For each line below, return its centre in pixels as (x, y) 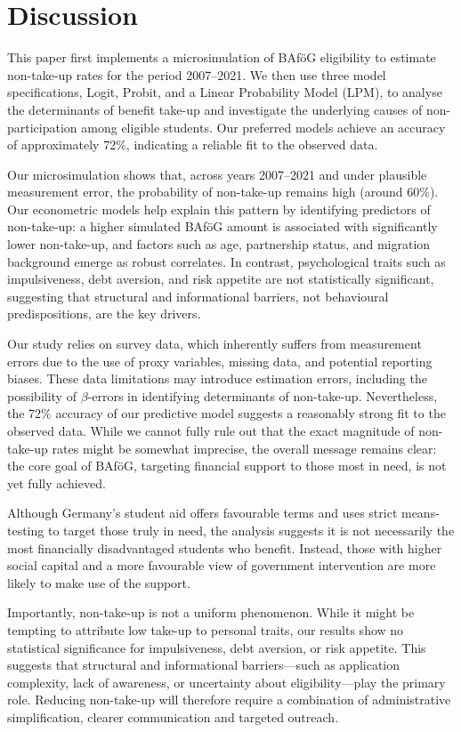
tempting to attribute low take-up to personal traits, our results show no (206, 629)
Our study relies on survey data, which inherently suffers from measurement (214, 344)
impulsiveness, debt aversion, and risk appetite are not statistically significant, (221, 279)
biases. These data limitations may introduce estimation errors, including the (217, 378)
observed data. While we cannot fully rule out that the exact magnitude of (211, 430)
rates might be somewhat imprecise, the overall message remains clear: (244, 448)
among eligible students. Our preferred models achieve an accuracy (263, 127)
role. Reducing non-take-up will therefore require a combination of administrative (229, 700)
